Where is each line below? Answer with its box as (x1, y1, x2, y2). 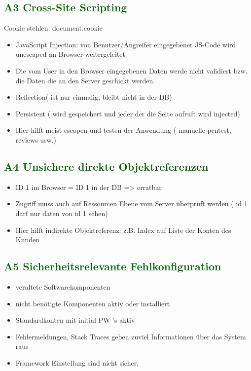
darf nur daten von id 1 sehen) (15, 208, 108, 218)
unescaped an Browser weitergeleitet (15, 49, 125, 59)
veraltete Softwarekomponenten (15, 281, 110, 292)
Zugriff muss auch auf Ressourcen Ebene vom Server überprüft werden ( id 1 (15, 198, 248, 209)
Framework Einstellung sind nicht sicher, (15, 357, 139, 368)
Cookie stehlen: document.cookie (4, 23, 103, 33)
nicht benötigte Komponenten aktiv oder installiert (15, 298, 170, 308)
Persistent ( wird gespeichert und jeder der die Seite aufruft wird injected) (15, 108, 240, 118)
